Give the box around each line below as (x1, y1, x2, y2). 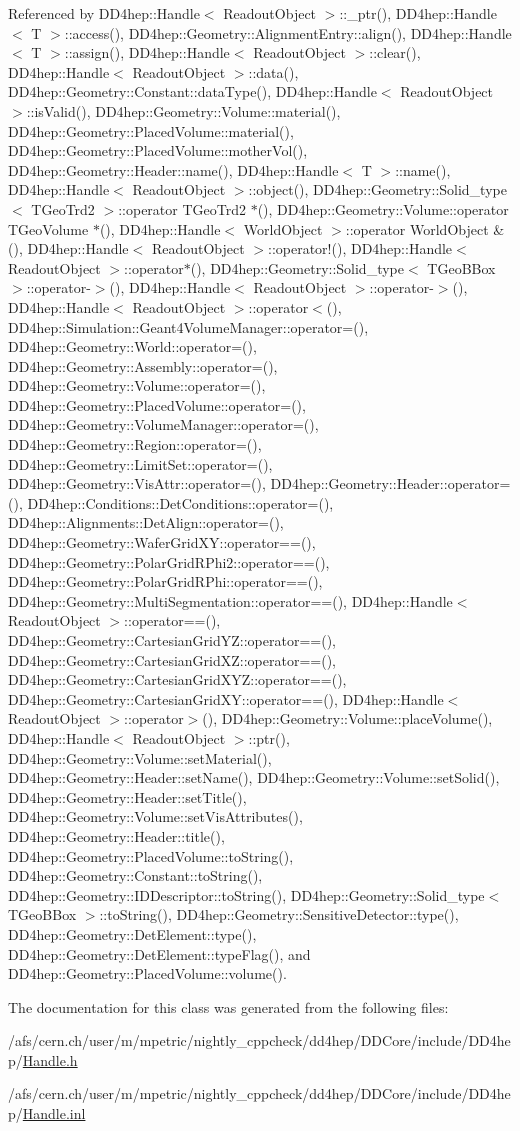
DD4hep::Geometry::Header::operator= (270, 473, 511, 494)
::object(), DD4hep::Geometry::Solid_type (248, 179, 507, 200)
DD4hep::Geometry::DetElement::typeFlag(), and (8, 943, 311, 964)
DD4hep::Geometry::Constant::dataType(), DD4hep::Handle (8, 81, 377, 102)
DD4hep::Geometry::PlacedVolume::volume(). (8, 963, 287, 984)
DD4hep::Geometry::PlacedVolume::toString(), (8, 845, 294, 866)
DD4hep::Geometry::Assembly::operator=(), (8, 355, 278, 376)
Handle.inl (22, 1103, 86, 1124)
